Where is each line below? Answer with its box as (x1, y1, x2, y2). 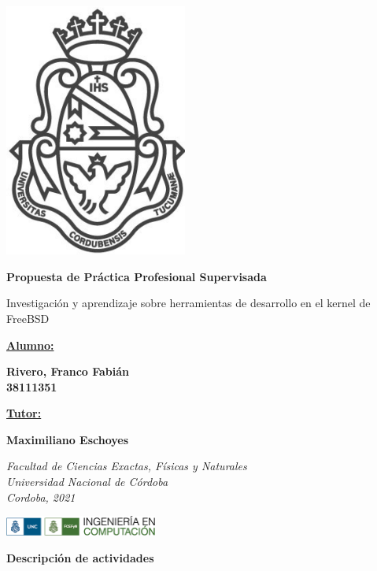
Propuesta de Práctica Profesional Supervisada (6, 268, 267, 284)
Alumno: (6, 336, 54, 353)
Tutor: (6, 405, 42, 421)
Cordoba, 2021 (6, 488, 76, 505)
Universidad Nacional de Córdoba (6, 473, 168, 490)
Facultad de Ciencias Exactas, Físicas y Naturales (6, 458, 247, 474)
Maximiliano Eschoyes (6, 431, 129, 447)
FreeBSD (6, 310, 50, 326)
